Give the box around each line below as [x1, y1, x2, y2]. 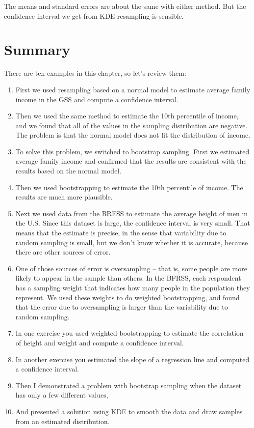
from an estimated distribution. [15, 416, 110, 426]
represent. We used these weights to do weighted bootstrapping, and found [15, 292, 240, 302]
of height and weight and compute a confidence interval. [15, 337, 184, 347]
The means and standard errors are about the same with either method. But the [4, 1, 246, 11]
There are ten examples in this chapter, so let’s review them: [4, 68, 186, 78]
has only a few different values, [15, 390, 108, 400]
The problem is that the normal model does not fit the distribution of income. [15, 130, 251, 140]
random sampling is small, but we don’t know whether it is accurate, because [15, 237, 248, 247]
